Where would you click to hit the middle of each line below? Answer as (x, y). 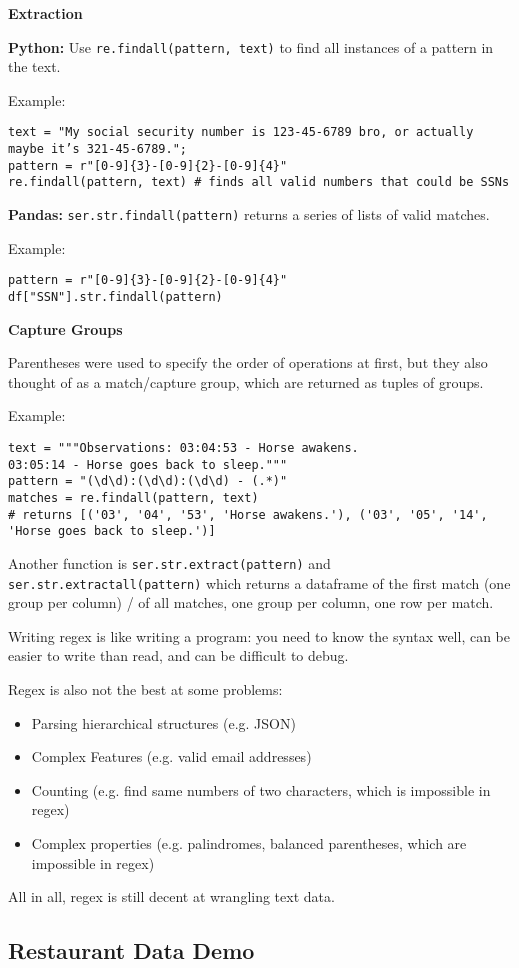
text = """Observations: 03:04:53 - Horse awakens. (183, 448)
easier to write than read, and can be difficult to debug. (178, 655)
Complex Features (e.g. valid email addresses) (171, 756)
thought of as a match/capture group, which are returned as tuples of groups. (246, 381)
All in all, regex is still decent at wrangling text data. (171, 896)
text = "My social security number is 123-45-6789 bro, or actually (241, 132)
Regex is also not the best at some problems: (145, 689)
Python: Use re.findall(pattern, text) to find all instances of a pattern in (251, 46)
